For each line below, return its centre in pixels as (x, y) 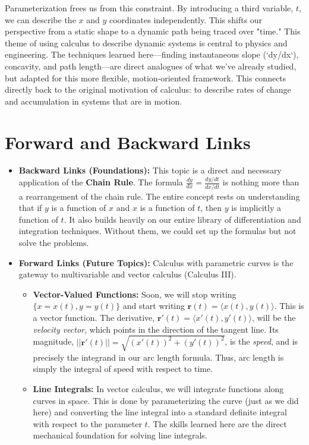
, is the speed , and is (261, 341)
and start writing (154, 306)
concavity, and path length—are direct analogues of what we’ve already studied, (151, 66)
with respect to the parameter (87, 423)
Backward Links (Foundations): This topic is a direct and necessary (150, 170)
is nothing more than (261, 182)
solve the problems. (54, 243)
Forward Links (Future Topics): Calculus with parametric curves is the (156, 262)
